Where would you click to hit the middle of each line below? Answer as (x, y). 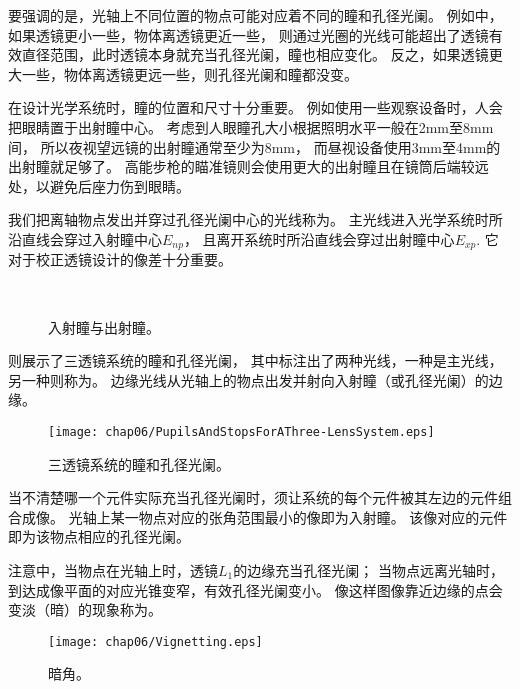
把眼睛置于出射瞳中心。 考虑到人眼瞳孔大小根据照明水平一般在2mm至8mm (251, 126)
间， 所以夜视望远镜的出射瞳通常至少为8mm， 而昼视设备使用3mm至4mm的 (254, 146)
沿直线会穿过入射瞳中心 (85, 238)
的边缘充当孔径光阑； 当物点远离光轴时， (368, 569)
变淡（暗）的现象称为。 (85, 609)
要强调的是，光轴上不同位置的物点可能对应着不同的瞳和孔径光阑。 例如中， (255, 15)
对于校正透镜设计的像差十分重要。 (120, 259)
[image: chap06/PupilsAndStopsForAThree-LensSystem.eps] (241, 431)
